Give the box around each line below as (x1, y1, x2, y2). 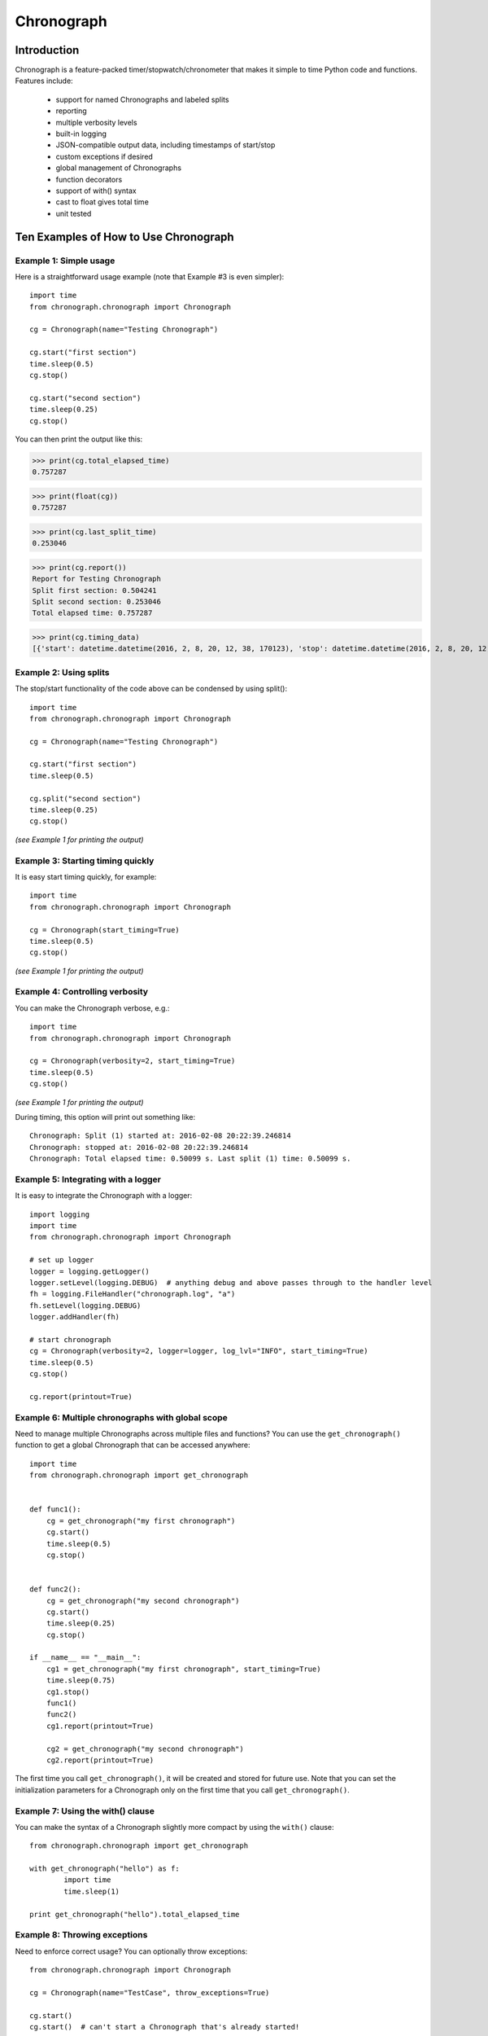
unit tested (55, 208, 92, 218)
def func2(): (29, 1585, 81, 1594)
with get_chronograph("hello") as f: (29, 1864, 181, 1873)
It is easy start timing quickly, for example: (15, 871, 157, 881)
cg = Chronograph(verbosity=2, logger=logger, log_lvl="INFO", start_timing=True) (29, 1346, 368, 1356)
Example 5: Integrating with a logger (15, 1174, 162, 1185)
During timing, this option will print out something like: (15, 1112, 196, 1121)
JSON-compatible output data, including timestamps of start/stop (55, 140, 276, 150)
